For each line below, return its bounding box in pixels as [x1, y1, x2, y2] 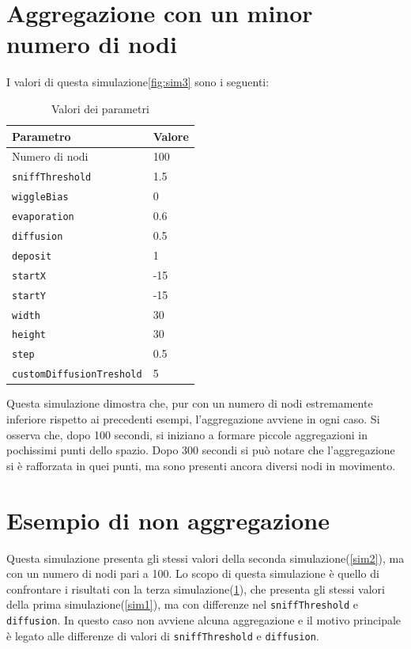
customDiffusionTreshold [12, 369, 142, 381]
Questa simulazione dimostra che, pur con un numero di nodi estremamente [6, 395, 373, 412]
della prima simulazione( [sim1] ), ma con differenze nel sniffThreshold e [6, 596, 359, 613]
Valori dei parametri [51, 100, 149, 116]
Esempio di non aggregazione [6, 503, 330, 536]
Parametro [12, 127, 71, 144]
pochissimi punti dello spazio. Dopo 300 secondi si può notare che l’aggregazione [6, 442, 395, 458]
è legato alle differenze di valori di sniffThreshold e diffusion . [6, 627, 319, 643]
